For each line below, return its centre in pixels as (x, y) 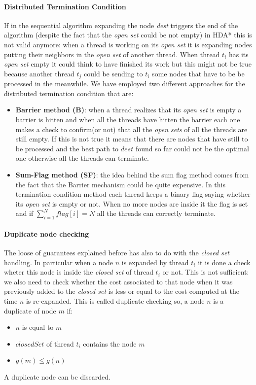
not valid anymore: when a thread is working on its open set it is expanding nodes (128, 44)
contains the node (110, 343)
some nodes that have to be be (198, 73)
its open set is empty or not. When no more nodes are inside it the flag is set (132, 203)
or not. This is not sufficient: (206, 272)
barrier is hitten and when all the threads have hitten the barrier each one (128, 119)
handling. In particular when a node (59, 262)
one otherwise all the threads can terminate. (82, 158)
